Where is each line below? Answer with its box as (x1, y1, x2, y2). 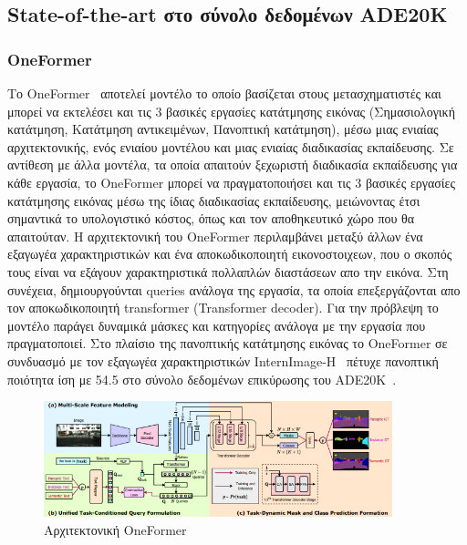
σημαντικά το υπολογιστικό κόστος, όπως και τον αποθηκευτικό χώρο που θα (7, 209, 415, 228)
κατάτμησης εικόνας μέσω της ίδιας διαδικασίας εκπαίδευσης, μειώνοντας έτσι (7, 190, 420, 210)
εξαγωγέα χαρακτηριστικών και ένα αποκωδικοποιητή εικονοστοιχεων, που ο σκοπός (7, 244, 452, 263)
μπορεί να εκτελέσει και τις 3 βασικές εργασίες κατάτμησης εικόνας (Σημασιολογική (7, 101, 455, 120)
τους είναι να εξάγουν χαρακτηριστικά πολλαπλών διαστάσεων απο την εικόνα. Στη (7, 262, 449, 281)
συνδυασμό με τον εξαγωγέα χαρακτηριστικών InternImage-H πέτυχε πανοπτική (7, 351, 439, 370)
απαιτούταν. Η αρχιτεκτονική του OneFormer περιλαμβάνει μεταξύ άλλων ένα (7, 226, 423, 245)
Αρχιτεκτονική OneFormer (44, 519, 187, 539)
